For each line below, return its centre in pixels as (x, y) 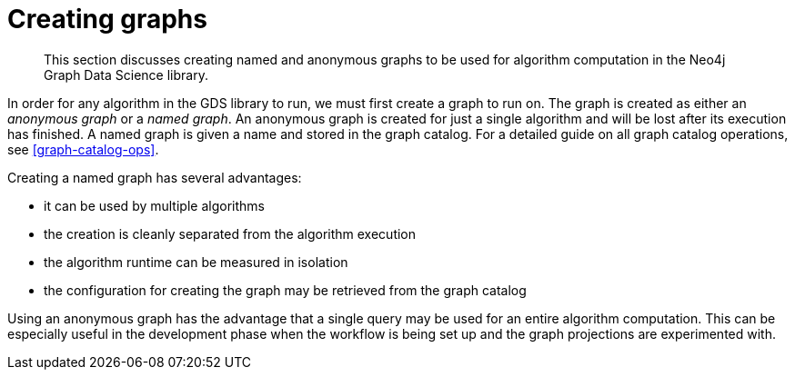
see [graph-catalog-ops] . (83, 149)
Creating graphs (107, 19)
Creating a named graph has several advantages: (155, 177)
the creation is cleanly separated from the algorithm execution (230, 233)
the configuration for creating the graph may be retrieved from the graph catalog (285, 290)
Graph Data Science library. (126, 74)
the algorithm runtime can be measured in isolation (196, 262)
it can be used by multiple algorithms (154, 205)
